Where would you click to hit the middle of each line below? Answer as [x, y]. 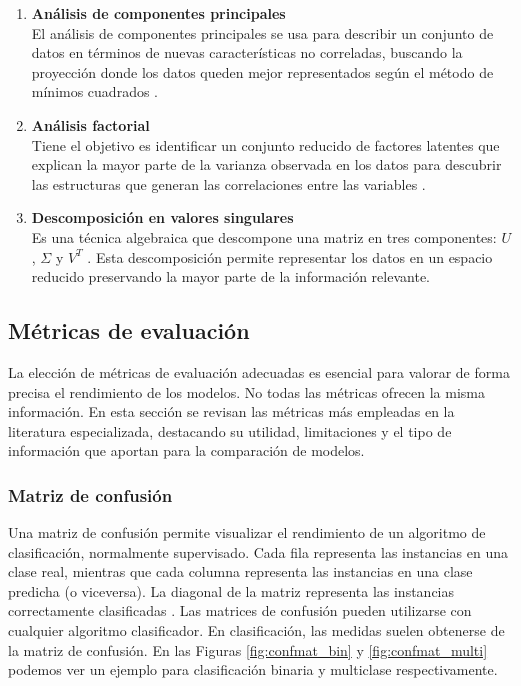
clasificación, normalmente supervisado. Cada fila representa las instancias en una [258, 551]
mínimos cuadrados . [95, 91]
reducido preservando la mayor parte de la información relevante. [230, 276]
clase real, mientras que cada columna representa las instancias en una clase [240, 571]
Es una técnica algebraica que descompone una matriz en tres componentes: [264, 236]
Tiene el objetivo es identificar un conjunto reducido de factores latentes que [265, 144]
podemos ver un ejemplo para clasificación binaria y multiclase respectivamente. [253, 669]
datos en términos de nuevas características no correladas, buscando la [247, 52]
